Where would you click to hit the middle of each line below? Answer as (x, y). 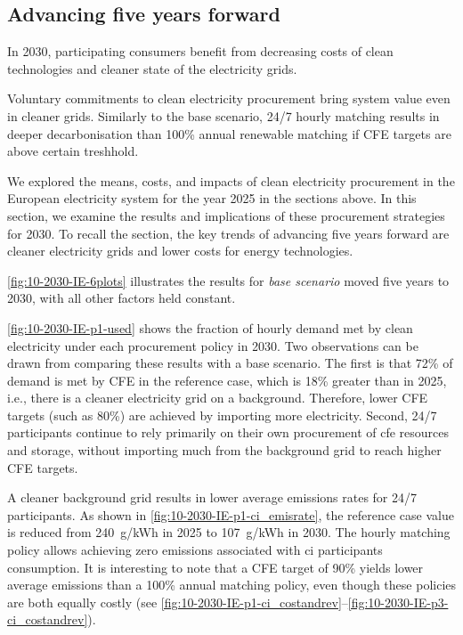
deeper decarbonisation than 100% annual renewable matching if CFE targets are (229, 133)
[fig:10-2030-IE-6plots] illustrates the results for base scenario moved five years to (228, 280)
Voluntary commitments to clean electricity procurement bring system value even (229, 98)
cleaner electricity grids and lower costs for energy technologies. (180, 251)
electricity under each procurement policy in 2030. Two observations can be (213, 345)
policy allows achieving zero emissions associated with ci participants (195, 550)
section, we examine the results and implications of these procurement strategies (226, 215)
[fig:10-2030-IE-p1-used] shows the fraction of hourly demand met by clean (210, 327)
